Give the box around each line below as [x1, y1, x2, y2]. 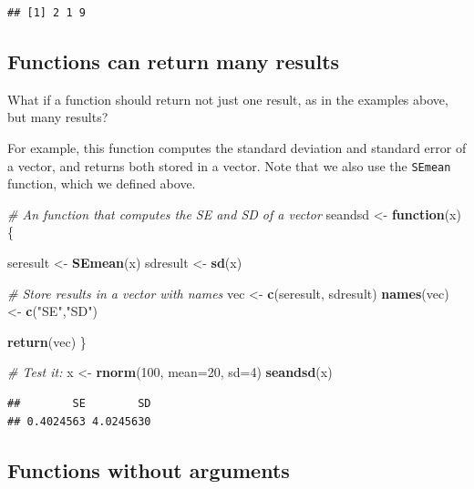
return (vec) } [7, 331, 87, 351]
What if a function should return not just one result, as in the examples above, [7, 89, 448, 108]
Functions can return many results [7, 46, 340, 75]
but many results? [7, 107, 108, 127]
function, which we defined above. [7, 174, 196, 193]
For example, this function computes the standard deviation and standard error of [7, 138, 467, 157]
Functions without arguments [7, 455, 290, 484]
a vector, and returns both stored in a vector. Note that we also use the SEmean [7, 156, 451, 175]
